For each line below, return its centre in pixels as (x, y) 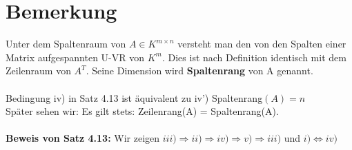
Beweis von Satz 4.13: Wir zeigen (83, 138)
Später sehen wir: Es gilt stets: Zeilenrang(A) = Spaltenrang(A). (142, 111)
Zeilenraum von (38, 71)
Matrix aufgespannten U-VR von (75, 57)
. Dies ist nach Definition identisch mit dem (254, 57)
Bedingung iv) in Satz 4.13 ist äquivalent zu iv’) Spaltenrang (134, 97)
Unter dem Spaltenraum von (66, 44)
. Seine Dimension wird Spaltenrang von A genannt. (199, 71)
